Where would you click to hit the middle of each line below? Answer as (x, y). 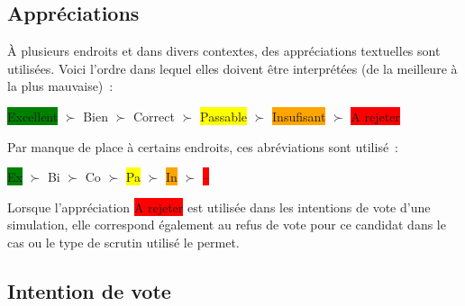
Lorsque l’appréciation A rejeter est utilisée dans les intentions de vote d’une (219, 207)
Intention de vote (89, 290)
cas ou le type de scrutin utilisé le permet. (123, 242)
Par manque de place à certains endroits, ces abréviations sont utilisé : (203, 146)
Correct (154, 116)
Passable (223, 116)
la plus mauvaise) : (60, 86)
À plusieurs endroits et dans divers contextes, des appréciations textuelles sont (224, 51)
